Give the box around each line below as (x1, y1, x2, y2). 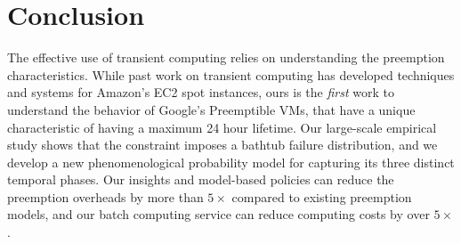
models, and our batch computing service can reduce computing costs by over (7, 205, 430, 224)
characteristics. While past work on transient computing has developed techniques (7, 65, 455, 84)
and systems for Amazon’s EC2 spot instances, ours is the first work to (7, 83, 395, 102)
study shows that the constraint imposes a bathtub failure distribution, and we (7, 135, 438, 154)
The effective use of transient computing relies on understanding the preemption (7, 48, 445, 67)
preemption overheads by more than (7, 187, 204, 206)
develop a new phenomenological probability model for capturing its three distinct (7, 152, 455, 171)
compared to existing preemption (231, 187, 412, 206)
